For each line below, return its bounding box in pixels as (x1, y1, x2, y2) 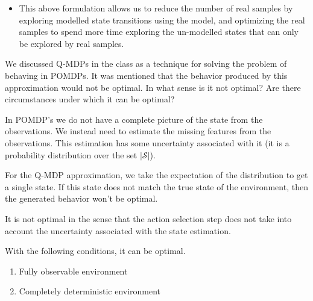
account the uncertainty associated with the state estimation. (5, 224, 231, 237)
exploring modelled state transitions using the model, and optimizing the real (19, 13, 305, 26)
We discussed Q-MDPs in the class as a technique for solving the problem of (5, 57, 287, 70)
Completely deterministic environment (19, 285, 161, 297)
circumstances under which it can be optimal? (5, 93, 175, 105)
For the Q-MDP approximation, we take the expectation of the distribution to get (5, 169, 308, 181)
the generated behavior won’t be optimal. (5, 192, 158, 205)
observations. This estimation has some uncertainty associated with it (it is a (5, 136, 289, 149)
